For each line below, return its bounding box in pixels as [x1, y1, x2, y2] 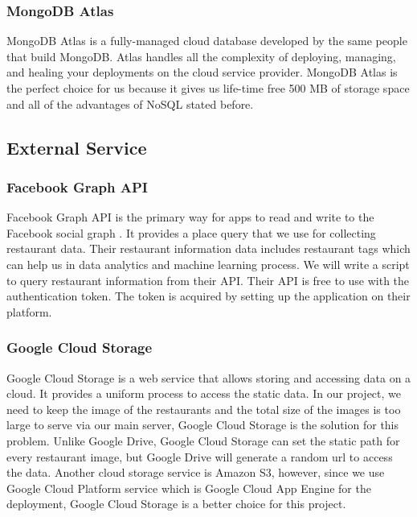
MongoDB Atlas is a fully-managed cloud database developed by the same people [6, 32, 407, 49]
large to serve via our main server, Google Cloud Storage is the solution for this [6, 416, 399, 433]
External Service [6, 134, 147, 159]
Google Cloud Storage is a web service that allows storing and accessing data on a [6, 369, 411, 386]
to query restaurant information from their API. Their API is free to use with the [6, 271, 410, 288]
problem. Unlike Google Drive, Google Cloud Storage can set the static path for [6, 432, 400, 449]
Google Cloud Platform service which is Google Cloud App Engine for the [6, 479, 371, 496]
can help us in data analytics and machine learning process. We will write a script [6, 255, 410, 272]
